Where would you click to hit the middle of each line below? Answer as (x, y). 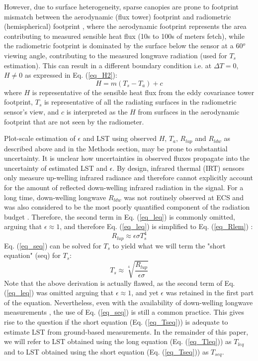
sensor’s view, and (32, 111)
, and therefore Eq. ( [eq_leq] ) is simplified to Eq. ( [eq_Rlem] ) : (156, 226)
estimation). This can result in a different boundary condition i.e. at (108, 65)
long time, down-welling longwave (55, 197)
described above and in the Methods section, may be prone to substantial (116, 148)
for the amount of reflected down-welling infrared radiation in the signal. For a (124, 187)
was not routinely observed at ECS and (184, 197)
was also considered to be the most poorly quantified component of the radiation (127, 207)
